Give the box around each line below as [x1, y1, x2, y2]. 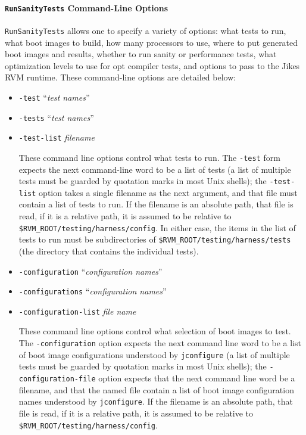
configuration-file [18, 375, 96, 384]
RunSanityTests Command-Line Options [5, 1, 168, 14]
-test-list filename [18, 131, 95, 144]
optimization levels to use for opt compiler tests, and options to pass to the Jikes [5, 59, 300, 72]
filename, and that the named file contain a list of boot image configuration [18, 383, 294, 396]
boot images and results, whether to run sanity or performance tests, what [5, 48, 277, 60]
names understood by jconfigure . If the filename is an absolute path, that [18, 395, 293, 408]
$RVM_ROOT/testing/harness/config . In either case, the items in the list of [18, 221, 296, 234]
